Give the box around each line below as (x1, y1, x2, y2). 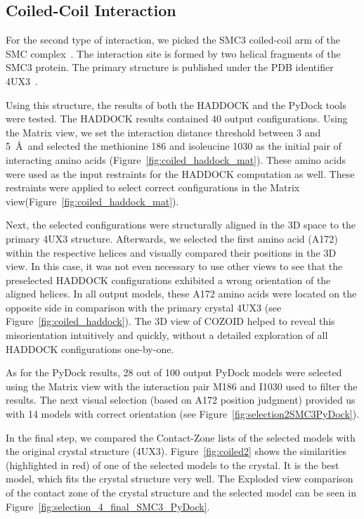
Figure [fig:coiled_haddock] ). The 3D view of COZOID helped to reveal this (6, 314, 335, 328)
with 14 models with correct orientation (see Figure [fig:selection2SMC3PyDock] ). (6, 406, 360, 421)
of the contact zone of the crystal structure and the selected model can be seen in (6, 485, 356, 500)
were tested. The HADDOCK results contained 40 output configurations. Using (6, 111, 348, 126)
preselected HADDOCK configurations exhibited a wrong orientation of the (6, 272, 331, 287)
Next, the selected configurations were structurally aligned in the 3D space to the (6, 217, 356, 232)
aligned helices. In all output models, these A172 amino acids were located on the (6, 286, 357, 301)
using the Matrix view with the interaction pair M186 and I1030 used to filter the (6, 378, 358, 393)
